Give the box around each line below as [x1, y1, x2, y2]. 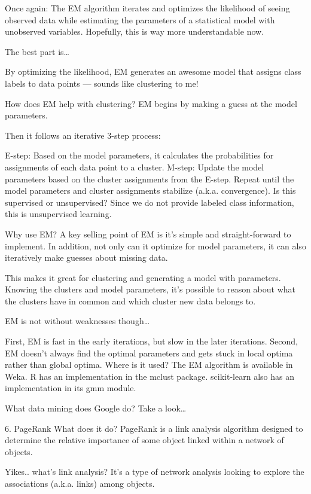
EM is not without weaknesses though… [5, 315, 150, 327]
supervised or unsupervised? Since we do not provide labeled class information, [5, 196, 294, 208]
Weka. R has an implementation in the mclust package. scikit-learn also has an [5, 370, 294, 382]
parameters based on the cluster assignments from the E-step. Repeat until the [5, 172, 294, 185]
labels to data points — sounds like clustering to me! [5, 77, 199, 89]
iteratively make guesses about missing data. [5, 251, 168, 264]
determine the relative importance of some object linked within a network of [5, 434, 284, 446]
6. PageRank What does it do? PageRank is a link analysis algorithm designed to [5, 422, 303, 434]
